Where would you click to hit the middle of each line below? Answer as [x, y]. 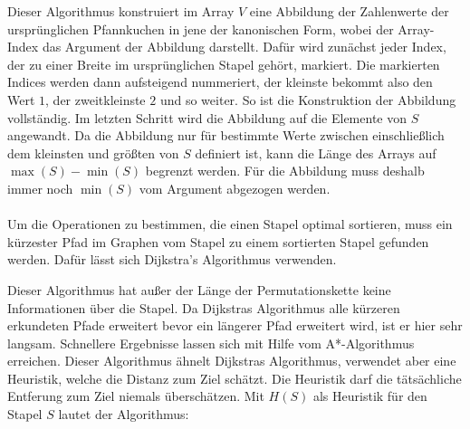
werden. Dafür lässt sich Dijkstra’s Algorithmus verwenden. [172, 259]
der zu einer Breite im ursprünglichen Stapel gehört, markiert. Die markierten [224, 64]
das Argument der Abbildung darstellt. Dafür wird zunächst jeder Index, [244, 47]
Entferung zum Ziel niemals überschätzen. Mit [136, 396]
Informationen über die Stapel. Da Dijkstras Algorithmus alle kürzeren [204, 307]
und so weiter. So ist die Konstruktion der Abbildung [308, 99]
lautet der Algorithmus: [124, 414]
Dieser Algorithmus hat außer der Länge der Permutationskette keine [199, 289]
